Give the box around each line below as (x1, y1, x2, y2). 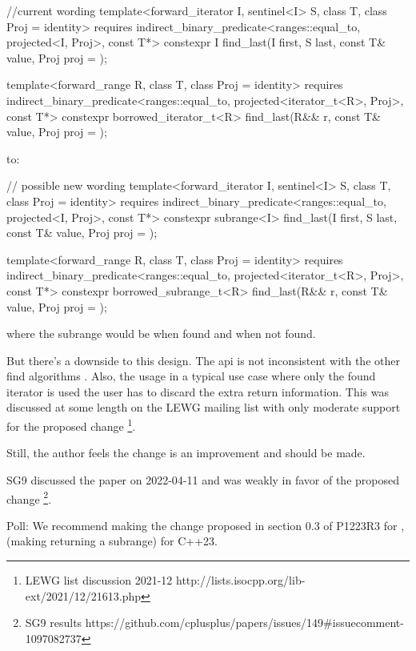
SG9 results (25, 614, 82, 631)
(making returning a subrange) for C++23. (6, 532, 218, 549)
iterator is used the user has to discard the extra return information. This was (6, 383, 390, 400)
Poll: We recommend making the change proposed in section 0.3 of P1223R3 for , (6, 516, 405, 533)
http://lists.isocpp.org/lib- (176, 571, 306, 588)
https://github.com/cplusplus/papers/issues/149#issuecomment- (85, 614, 404, 631)
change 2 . (6, 488, 52, 507)
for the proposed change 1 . (6, 416, 136, 434)
